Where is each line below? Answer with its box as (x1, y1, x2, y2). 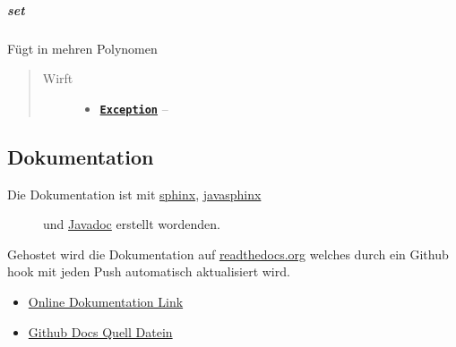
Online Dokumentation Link (28, 292, 184, 310)
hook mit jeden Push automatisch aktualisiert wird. (7, 262, 290, 281)
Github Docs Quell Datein (28, 322, 173, 341)
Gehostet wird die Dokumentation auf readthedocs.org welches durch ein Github (7, 244, 449, 263)
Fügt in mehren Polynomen (7, 38, 158, 57)
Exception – (99, 98, 168, 117)
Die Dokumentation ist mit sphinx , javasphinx (7, 184, 262, 203)
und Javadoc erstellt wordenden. (43, 215, 220, 233)
